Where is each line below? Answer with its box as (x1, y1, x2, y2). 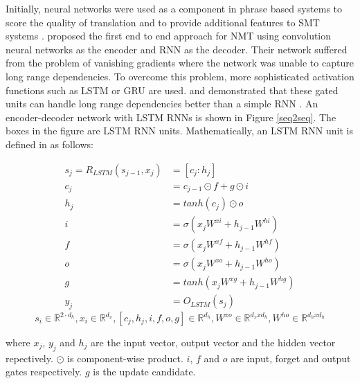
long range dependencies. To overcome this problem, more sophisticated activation (6, 69, 354, 83)
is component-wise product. (67, 350, 183, 365)
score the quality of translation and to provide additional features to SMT (6, 15, 320, 29)
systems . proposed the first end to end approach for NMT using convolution (6, 28, 332, 43)
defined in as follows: (6, 136, 93, 151)
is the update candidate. (93, 364, 196, 379)
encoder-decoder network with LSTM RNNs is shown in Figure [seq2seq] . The (6, 109, 336, 124)
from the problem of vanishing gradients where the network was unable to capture (6, 55, 354, 70)
